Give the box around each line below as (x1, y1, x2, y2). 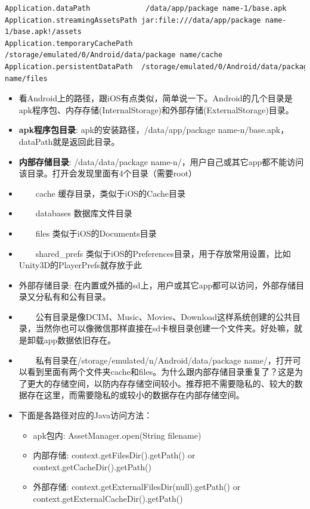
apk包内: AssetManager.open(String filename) (33, 429, 201, 441)
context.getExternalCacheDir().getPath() (33, 492, 183, 504)
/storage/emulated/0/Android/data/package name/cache (5, 51, 223, 60)
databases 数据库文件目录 (35, 207, 132, 219)
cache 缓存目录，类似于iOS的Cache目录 (35, 187, 185, 199)
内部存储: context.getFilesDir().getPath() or (33, 449, 196, 461)
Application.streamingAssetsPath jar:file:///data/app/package (5, 15, 261, 24)
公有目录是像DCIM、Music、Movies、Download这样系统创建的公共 (35, 310, 293, 322)
